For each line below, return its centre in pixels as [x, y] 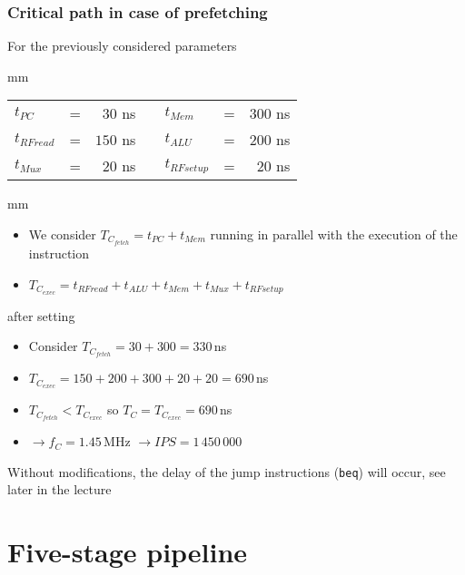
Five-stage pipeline [128, 552]
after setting [41, 315]
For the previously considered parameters [122, 46]
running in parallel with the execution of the [334, 234]
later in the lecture [59, 489]
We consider [62, 234]
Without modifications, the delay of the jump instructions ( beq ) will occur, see [227, 471]
